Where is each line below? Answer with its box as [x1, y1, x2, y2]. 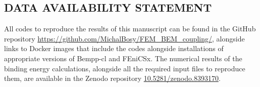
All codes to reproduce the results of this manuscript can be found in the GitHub [4, 23, 256, 34]
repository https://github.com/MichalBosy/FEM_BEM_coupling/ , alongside [4, 33, 245, 43]
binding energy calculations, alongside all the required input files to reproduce [4, 63, 245, 73]
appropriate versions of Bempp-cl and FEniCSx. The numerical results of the [4, 53, 242, 63]
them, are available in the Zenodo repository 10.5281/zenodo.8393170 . [4, 73, 221, 83]
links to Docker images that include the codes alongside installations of [4, 43, 224, 54]
